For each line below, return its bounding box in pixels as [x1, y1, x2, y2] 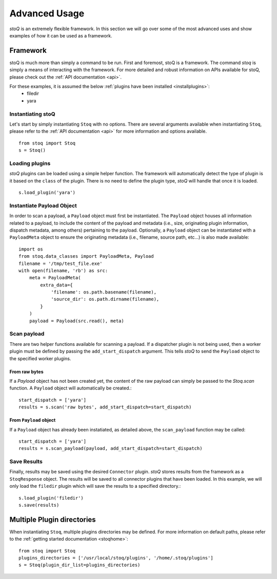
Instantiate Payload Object [9, 202, 77, 209]
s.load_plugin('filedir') [18, 495, 84, 501]
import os [18, 246, 43, 252]
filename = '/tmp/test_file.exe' [18, 260, 103, 266]
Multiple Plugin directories [9, 515, 96, 524]
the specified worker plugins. [9, 355, 71, 361]
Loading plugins [9, 159, 51, 167]
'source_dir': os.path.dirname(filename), [51, 296, 160, 302]
